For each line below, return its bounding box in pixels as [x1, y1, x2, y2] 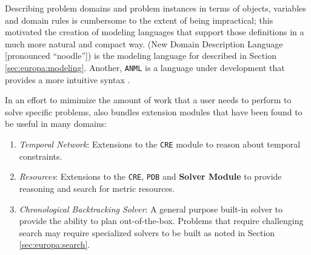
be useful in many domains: [5, 117, 107, 130]
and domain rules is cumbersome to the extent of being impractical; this [5, 13, 273, 26]
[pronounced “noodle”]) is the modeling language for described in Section [5, 49, 276, 62]
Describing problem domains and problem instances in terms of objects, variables [5, 2, 306, 14]
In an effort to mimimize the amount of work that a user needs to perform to [5, 93, 292, 106]
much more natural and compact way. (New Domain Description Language [5, 37, 283, 50]
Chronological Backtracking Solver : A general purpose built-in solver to [19, 202, 283, 215]
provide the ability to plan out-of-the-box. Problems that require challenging [19, 214, 304, 227]
